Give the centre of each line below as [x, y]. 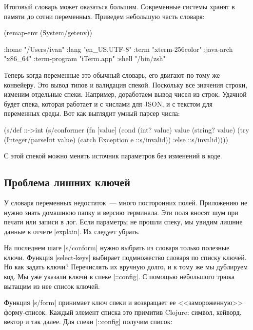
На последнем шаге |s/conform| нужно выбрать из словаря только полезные [117, 248]
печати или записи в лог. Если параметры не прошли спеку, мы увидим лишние [123, 222]
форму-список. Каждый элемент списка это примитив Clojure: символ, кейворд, [123, 312]
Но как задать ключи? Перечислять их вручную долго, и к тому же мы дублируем [126, 267]
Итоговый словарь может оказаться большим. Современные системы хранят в [119, 6]
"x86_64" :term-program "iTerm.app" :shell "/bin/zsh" [85, 58]
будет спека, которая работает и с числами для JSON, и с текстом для [108, 103]
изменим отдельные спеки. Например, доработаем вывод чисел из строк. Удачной [125, 94]
